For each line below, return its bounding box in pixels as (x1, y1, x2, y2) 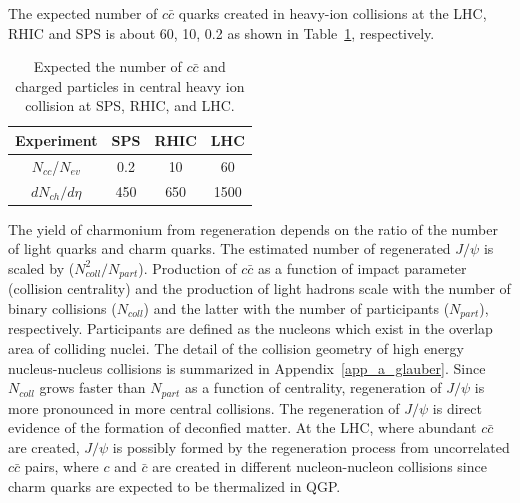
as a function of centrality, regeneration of (185, 377, 442, 398)
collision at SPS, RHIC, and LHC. (25, 95, 235, 116)
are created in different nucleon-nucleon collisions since (152, 456, 487, 477)
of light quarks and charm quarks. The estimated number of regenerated (8, 238, 451, 259)
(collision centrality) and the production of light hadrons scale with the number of (8, 278, 511, 299)
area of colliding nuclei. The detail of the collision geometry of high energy (8, 338, 464, 359)
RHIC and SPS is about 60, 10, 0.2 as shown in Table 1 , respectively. (8, 22, 435, 43)
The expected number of (8, 3, 158, 23)
